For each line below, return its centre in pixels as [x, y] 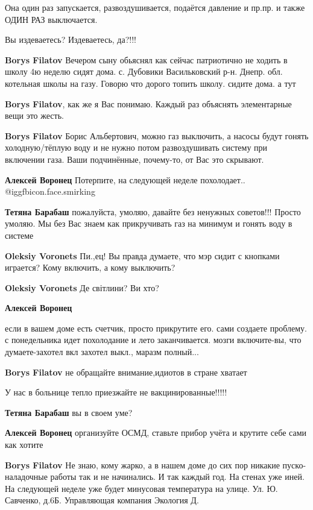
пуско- [294, 464]
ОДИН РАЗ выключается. [51, 19]
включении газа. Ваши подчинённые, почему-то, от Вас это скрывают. [134, 159]
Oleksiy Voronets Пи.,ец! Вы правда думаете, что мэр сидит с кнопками [142, 255]
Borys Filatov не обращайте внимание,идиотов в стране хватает [126, 372]
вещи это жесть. [34, 115]
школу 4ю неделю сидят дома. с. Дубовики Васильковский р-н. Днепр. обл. [144, 71]
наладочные [26, 477]
